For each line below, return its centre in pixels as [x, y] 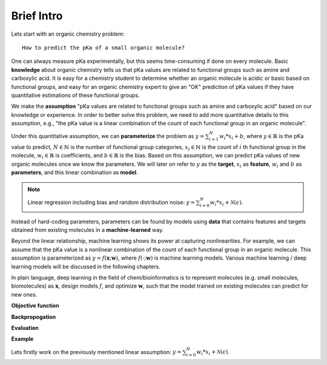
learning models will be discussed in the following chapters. [86, 266]
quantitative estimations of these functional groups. [75, 95]
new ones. [24, 294]
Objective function [35, 306]
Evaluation [25, 327]
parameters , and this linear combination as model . [75, 173]
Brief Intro [37, 16]
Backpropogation [34, 317]
